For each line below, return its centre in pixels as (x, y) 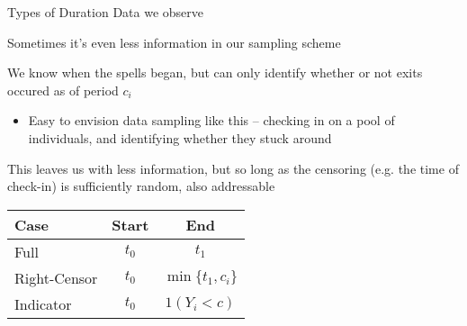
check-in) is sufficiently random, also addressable (141, 186)
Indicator (43, 303)
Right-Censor (56, 277)
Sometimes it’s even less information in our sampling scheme (174, 42)
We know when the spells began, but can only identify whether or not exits (215, 72)
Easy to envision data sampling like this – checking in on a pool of (211, 120)
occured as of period (63, 90)
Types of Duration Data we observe (105, 12)
